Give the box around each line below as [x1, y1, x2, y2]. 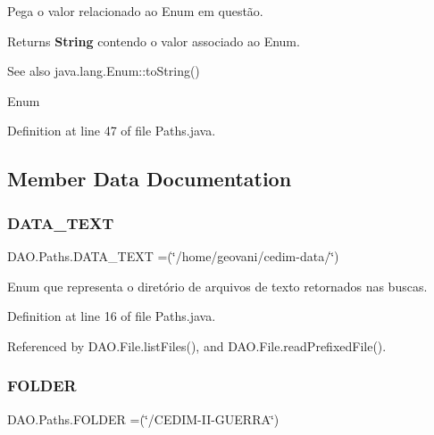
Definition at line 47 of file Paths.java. [7, 121, 216, 140]
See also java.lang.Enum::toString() [7, 62, 200, 80]
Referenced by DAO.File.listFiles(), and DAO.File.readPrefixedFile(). [7, 336, 387, 355]
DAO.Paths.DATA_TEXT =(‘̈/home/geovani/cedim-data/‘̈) [7, 246, 339, 265]
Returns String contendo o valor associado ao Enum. [7, 31, 300, 50]
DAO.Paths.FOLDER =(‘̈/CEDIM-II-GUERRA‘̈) [7, 409, 280, 428]
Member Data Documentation [7, 165, 292, 193]
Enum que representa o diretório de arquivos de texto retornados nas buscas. [7, 276, 428, 295]
